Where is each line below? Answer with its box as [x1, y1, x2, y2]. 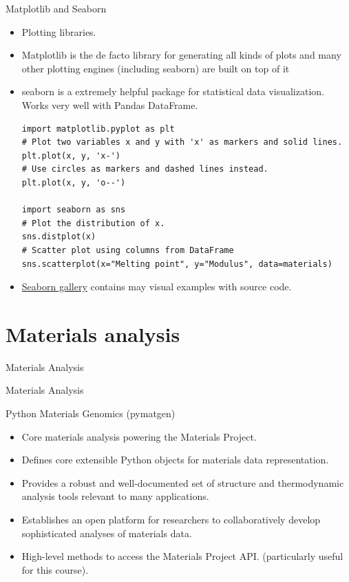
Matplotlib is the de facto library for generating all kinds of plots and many [21, 48, 341, 62]
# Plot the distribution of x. [21, 218, 165, 228]
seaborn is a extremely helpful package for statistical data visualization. [21, 84, 324, 99]
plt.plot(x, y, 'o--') [21, 177, 126, 188]
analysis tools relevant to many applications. [21, 489, 209, 503]
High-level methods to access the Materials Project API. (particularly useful [21, 549, 343, 563]
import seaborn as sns [21, 205, 126, 215]
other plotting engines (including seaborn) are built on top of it [21, 61, 290, 75]
